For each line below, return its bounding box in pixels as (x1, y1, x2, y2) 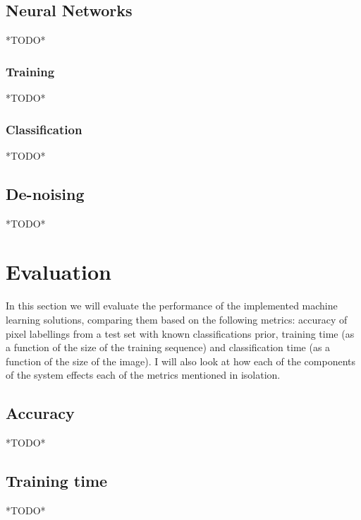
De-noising (6, 182, 85, 204)
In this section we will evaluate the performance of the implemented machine (6, 298, 338, 313)
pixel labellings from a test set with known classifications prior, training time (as (6, 326, 355, 341)
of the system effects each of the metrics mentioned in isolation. (6, 367, 281, 382)
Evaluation (6, 257, 111, 286)
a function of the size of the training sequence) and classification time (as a (6, 340, 331, 355)
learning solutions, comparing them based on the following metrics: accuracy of (6, 312, 348, 326)
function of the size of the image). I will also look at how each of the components (6, 353, 356, 368)
